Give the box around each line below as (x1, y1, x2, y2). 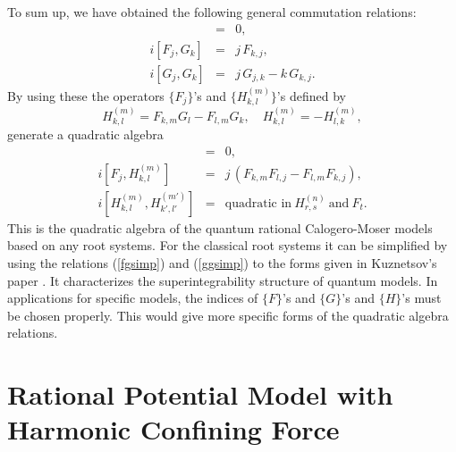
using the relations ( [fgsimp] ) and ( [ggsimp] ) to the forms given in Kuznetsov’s (7, 254, 437, 272)
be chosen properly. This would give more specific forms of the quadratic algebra (7, 306, 449, 324)
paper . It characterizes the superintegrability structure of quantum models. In (7, 271, 438, 289)
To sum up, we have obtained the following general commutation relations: (7, 3, 417, 21)
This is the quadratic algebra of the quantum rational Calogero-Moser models (7, 218, 433, 237)
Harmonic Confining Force (7, 411, 340, 448)
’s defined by (276, 86, 346, 105)
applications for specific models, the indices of (7, 289, 258, 307)
